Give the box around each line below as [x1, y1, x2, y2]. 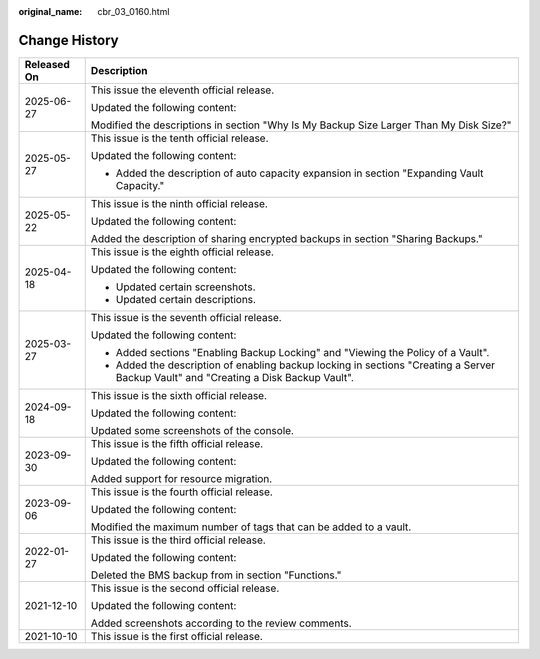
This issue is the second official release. [90, 581, 280, 595]
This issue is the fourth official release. [90, 485, 274, 499]
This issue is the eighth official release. [90, 245, 275, 259]
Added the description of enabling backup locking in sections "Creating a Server [115, 358, 495, 372]
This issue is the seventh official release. [90, 310, 282, 324]
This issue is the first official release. [90, 629, 264, 643]
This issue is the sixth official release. [90, 388, 268, 402]
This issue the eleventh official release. [90, 83, 275, 97]
